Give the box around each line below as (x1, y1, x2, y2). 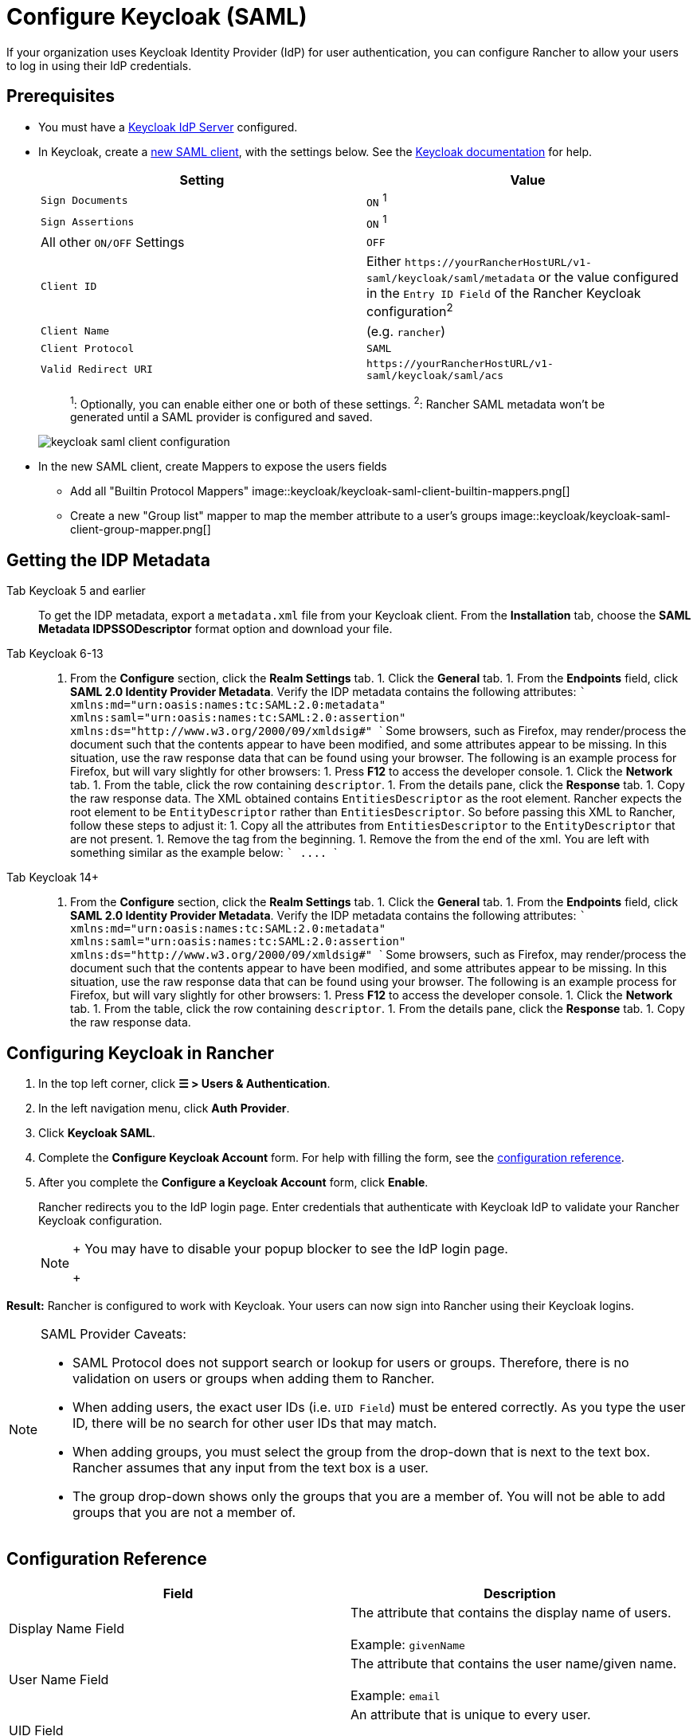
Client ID (41, 280, 97, 293)
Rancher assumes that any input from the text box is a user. (72, 1459, 429, 1476)
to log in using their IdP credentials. (6, 58, 192, 72)
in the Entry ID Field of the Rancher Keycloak (366, 285, 641, 302)
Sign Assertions (41, 216, 135, 229)
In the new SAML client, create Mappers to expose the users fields (38, 459, 387, 474)
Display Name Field (9, 1620, 124, 1636)
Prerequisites (6, 86, 115, 107)
